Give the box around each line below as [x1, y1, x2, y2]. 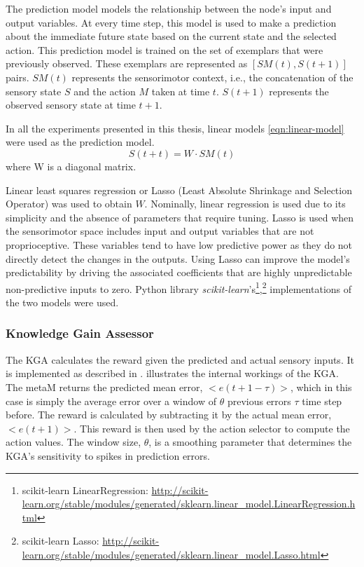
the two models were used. [6, 294, 119, 309]
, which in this [290, 379, 352, 394]
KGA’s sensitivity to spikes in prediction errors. [6, 448, 210, 463]
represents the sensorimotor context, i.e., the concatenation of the [71, 69, 353, 84]
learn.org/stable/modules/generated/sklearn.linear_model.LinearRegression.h [22, 496, 356, 511]
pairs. [6, 69, 29, 84]
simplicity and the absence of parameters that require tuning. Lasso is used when [6, 210, 354, 224]
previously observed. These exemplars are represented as [6, 56, 248, 71]
